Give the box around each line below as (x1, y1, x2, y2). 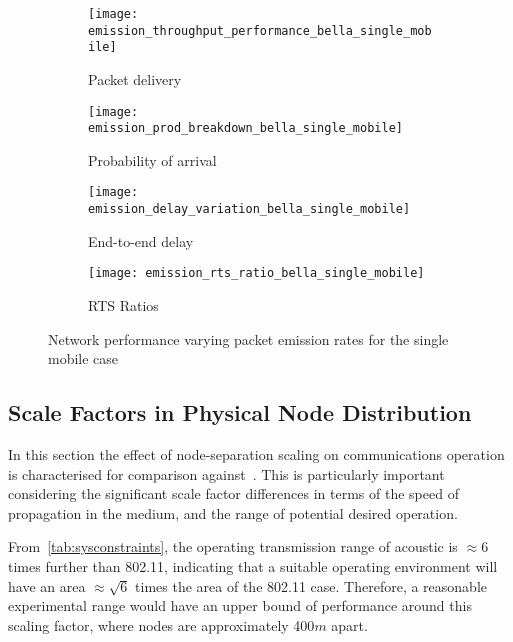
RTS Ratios (88, 295, 159, 316)
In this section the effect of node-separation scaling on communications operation (8, 444, 505, 465)
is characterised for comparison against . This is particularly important (8, 463, 445, 484)
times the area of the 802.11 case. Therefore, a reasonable (135, 575, 488, 596)
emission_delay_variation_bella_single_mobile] (88, 202, 411, 217)
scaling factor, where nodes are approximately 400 (8, 614, 315, 635)
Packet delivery (88, 68, 182, 89)
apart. (331, 614, 368, 635)
